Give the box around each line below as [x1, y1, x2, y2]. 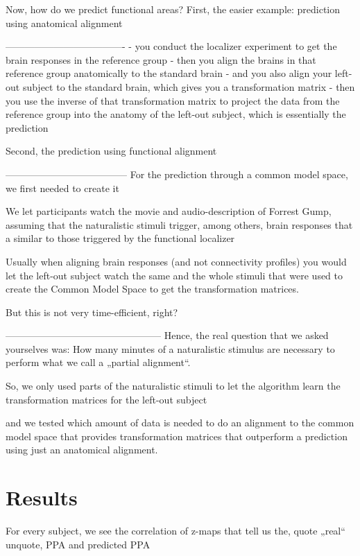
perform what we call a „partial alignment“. [6, 355, 191, 370]
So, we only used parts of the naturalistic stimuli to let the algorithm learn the [6, 379, 341, 393]
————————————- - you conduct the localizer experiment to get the [6, 39, 337, 53]
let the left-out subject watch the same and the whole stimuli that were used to [6, 268, 343, 282]
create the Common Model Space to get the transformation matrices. [6, 281, 299, 296]
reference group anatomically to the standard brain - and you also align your [6, 66, 332, 80]
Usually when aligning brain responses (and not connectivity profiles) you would [6, 254, 347, 268]
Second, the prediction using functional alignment [6, 144, 217, 158]
